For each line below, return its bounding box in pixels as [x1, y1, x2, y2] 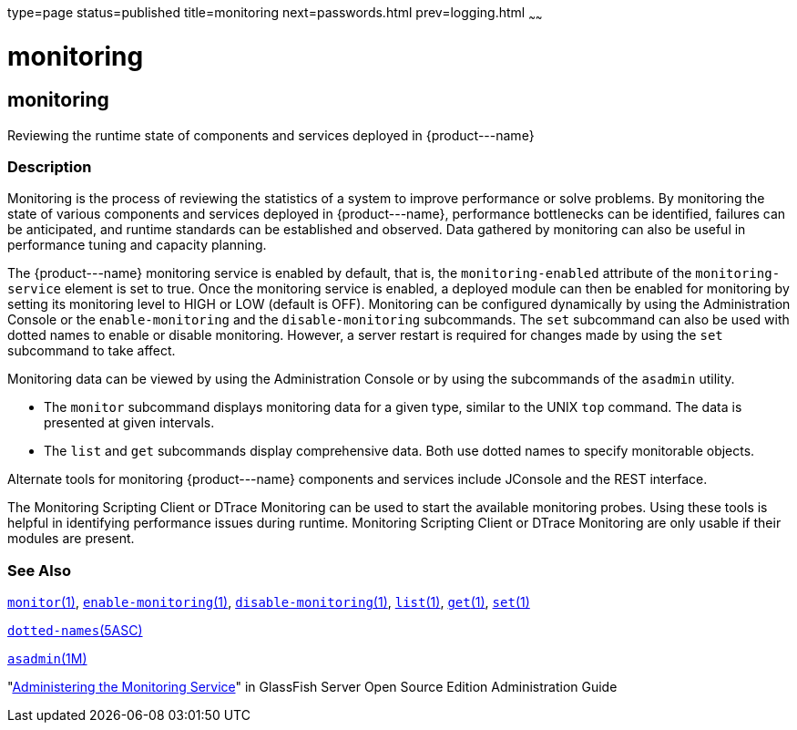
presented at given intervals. [44, 415, 215, 431]
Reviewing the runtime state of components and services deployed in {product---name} [7, 127, 535, 143]
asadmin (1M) [7, 651, 87, 667]
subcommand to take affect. [7, 343, 176, 359]
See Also [7, 560, 71, 580]
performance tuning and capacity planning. [7, 237, 267, 253]
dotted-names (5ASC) [7, 622, 143, 639]
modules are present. [7, 530, 135, 547]
